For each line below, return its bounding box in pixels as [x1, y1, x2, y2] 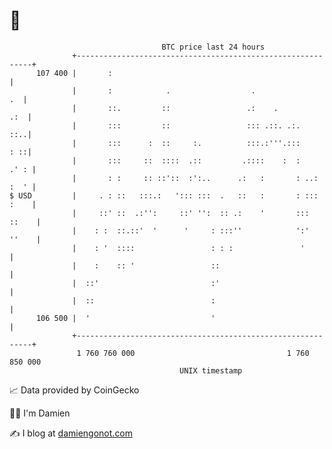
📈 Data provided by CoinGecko [9, 384, 140, 396]
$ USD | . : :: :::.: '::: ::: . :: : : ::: [9, 190, 319, 201]
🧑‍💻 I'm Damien [9, 407, 71, 419]
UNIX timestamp [179, 365, 243, 376]
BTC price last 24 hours [161, 42, 266, 52]
